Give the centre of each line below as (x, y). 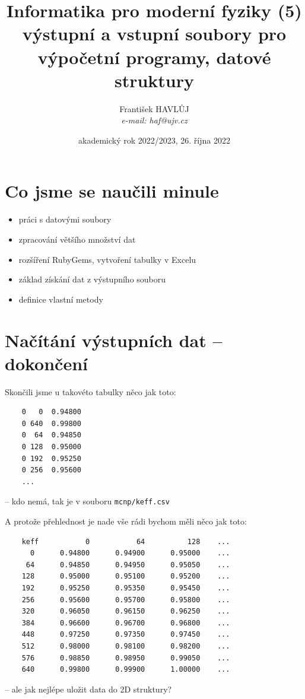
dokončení (46, 363)
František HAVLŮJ (154, 108)
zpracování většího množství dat (77, 239)
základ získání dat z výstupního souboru (92, 279)
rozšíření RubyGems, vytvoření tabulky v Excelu (107, 259)
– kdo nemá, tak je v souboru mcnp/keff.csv (87, 501)
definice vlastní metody (61, 299)
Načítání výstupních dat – (114, 340)
